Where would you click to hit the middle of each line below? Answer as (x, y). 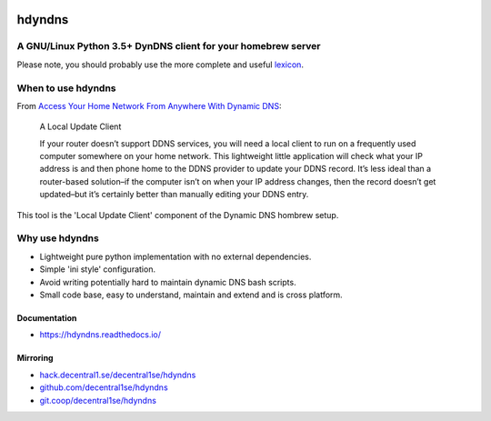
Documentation (47, 317)
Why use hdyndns (58, 238)
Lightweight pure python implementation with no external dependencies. (175, 256)
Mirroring (35, 358)
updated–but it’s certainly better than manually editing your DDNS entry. (174, 195)
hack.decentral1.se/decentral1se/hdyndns (118, 375)
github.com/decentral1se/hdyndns (104, 387)
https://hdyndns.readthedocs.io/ (100, 335)
